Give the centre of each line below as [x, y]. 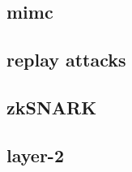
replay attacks [66, 60]
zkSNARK [52, 107]
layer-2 [35, 155]
